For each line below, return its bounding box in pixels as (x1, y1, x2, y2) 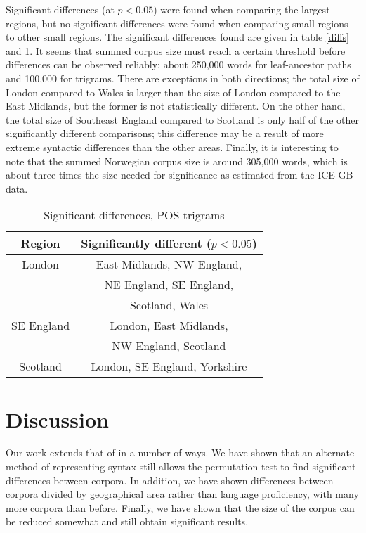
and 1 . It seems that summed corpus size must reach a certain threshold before (6, 43, 346, 58)
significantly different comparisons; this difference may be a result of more (6, 126, 324, 141)
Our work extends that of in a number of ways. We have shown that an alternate (6, 445, 355, 460)
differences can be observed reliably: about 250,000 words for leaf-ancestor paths (6, 57, 351, 72)
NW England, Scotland (112, 338, 226, 354)
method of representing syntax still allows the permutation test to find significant (6, 459, 356, 474)
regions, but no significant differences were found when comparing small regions (6, 15, 348, 30)
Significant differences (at (6, 2, 115, 16)
